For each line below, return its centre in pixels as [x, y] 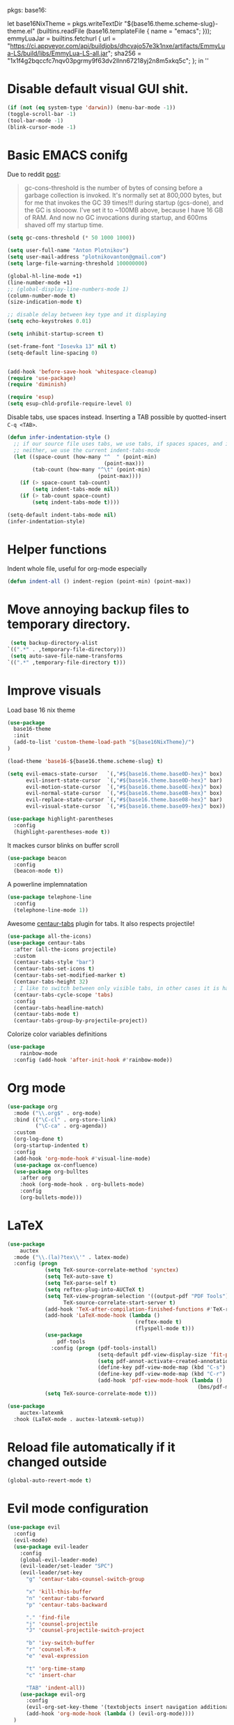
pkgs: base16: [27, 10]
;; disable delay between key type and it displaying [87, 315]
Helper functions [57, 549]
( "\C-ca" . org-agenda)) [71, 1126]
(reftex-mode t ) [158, 1322]
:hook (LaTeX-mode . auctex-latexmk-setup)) [79, 1419]
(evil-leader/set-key [51, 1573]
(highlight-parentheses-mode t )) [62, 832]
